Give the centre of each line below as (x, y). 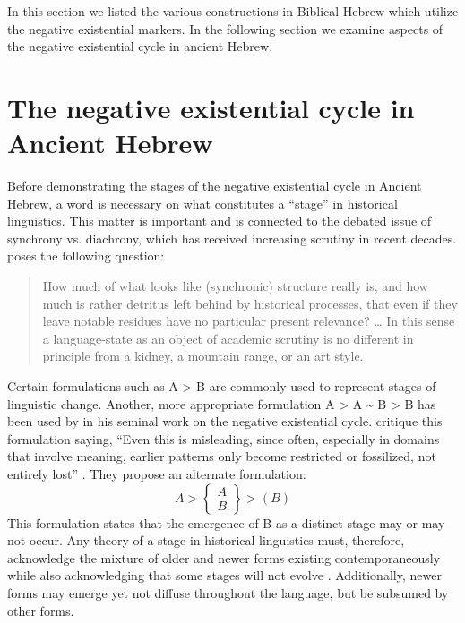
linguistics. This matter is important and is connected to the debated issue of (220, 221)
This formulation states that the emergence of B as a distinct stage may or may (226, 522)
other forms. (41, 610)
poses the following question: (86, 256)
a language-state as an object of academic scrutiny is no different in (228, 338)
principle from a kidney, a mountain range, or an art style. (203, 356)
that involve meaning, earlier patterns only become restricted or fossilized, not (222, 456)
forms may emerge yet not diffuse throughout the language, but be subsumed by (228, 592)
